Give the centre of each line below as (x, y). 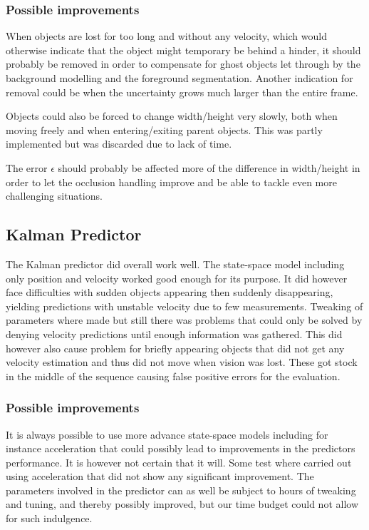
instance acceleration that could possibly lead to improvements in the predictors (181, 448)
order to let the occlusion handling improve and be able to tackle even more (171, 182)
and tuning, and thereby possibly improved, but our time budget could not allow (182, 504)
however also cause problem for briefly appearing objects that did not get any (175, 348)
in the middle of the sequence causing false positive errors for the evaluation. (173, 376)
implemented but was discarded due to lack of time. (119, 144)
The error (27, 167)
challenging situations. (54, 196)
